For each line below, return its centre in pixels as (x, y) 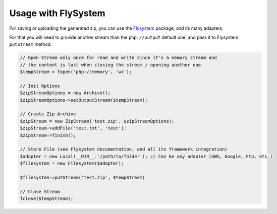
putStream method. (31, 44)
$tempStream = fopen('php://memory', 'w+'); (76, 72)
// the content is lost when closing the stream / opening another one (110, 65)
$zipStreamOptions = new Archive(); (65, 93)
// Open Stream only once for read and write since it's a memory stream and (118, 58)
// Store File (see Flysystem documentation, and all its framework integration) (124, 149)
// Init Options (40, 86)
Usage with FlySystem (57, 13)
